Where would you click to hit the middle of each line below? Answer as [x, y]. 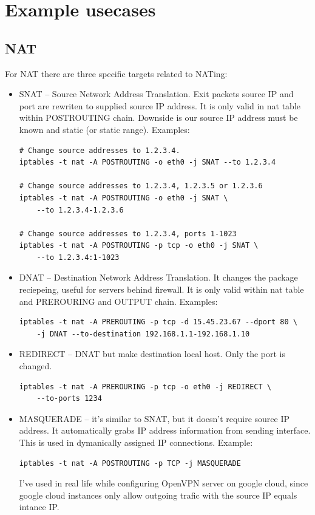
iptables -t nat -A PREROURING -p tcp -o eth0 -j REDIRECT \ [145, 387]
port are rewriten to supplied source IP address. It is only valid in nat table [160, 105]
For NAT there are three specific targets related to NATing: [116, 73]
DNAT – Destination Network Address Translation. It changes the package [158, 277]
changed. [36, 366]
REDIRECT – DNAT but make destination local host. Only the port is [152, 354]
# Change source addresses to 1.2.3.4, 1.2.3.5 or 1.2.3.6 [141, 186]
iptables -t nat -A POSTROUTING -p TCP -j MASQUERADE [130, 463]
